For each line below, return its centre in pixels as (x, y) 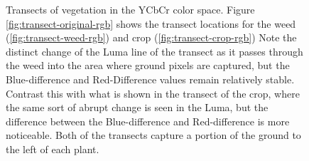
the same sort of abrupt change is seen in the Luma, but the (137, 107)
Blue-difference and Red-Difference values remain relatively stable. (150, 79)
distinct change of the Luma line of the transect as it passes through (154, 51)
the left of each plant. (53, 149)
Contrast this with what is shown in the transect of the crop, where (153, 93)
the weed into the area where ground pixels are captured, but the (148, 65)
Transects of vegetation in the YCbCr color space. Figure (130, 9)
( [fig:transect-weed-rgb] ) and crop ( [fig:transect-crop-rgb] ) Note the (151, 37)
